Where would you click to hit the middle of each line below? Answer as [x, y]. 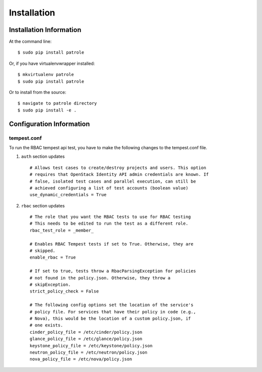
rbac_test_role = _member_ [62, 230]
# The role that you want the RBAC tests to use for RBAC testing [110, 217]
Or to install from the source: [38, 93]
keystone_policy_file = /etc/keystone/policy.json [91, 346]
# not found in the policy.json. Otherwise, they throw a [100, 278]
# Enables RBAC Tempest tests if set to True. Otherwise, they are [112, 244]
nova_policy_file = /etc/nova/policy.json [81, 359]
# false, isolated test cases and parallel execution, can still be [113, 181]
